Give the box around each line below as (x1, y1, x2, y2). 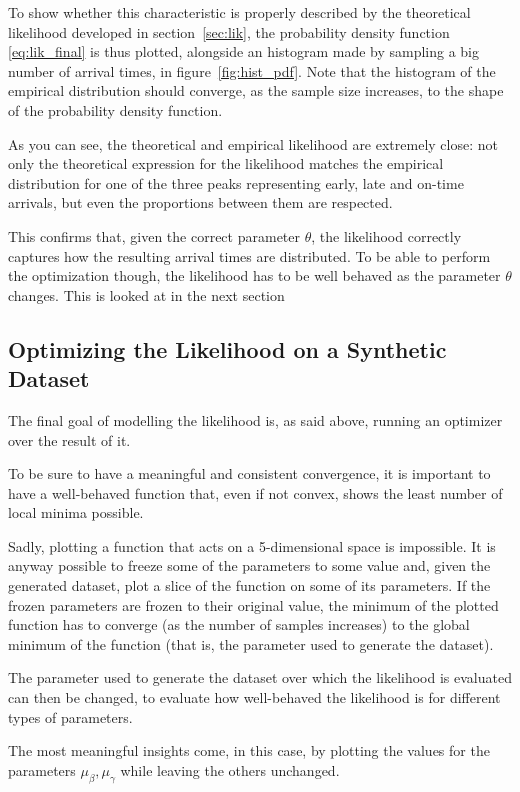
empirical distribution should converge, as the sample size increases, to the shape (8, 80, 504, 101)
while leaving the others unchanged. (120, 759, 340, 780)
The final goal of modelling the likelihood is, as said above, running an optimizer (8, 409, 503, 430)
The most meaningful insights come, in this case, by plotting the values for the (8, 740, 490, 761)
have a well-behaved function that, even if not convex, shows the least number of (8, 482, 503, 503)
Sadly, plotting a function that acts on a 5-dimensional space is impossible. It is (8, 535, 496, 556)
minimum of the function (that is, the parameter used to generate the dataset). (8, 633, 494, 654)
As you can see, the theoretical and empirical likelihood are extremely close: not (8, 133, 498, 154)
